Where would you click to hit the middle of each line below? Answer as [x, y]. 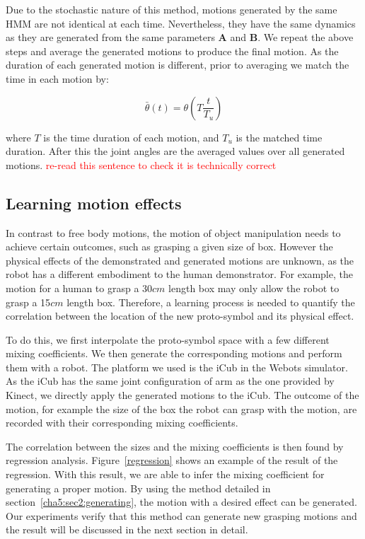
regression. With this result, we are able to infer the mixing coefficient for [165, 474]
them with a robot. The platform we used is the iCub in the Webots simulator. [177, 367]
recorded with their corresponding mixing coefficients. [122, 423]
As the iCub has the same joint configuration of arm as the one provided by [170, 381]
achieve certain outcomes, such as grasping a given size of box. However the [169, 247]
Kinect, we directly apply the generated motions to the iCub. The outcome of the [182, 395]
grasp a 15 [28, 302]
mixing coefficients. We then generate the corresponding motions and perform [174, 353]
